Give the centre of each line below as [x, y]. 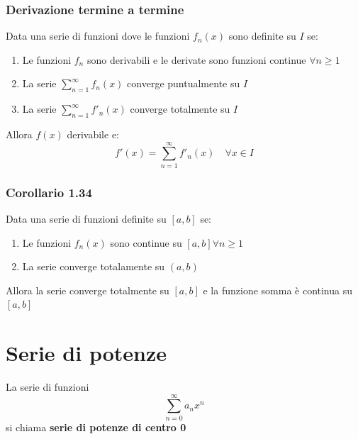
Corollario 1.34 [49, 192]
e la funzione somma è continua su [278, 290]
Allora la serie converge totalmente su [88, 290]
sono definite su [262, 36]
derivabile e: [93, 134]
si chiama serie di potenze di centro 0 [96, 427]
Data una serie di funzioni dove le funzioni [98, 36]
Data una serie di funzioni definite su [86, 218]
